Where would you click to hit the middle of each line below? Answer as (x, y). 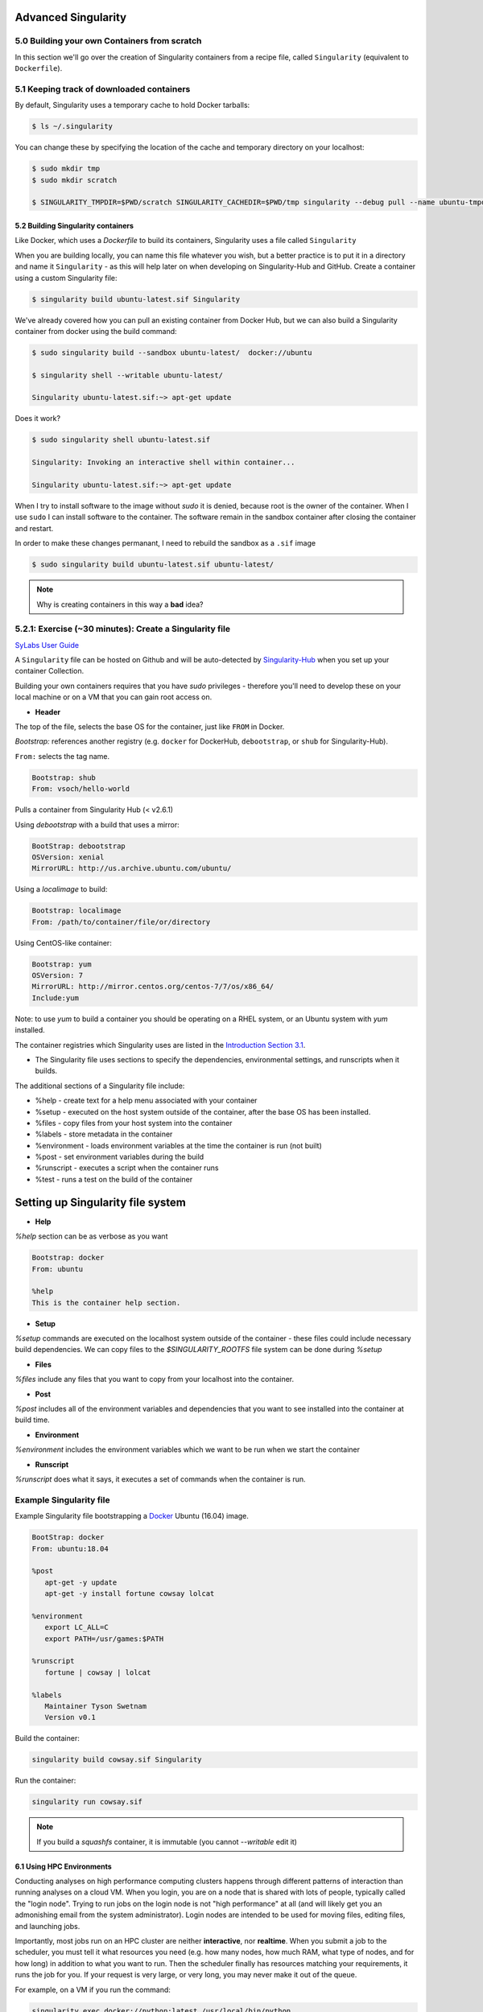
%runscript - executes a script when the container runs (127, 1168)
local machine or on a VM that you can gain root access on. (114, 697)
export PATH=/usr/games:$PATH (104, 1639)
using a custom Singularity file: (66, 278)
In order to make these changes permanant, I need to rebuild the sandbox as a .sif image (165, 543)
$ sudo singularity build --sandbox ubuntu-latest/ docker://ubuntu (172, 353)
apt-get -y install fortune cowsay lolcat (130, 1594)
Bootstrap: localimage (76, 911)
